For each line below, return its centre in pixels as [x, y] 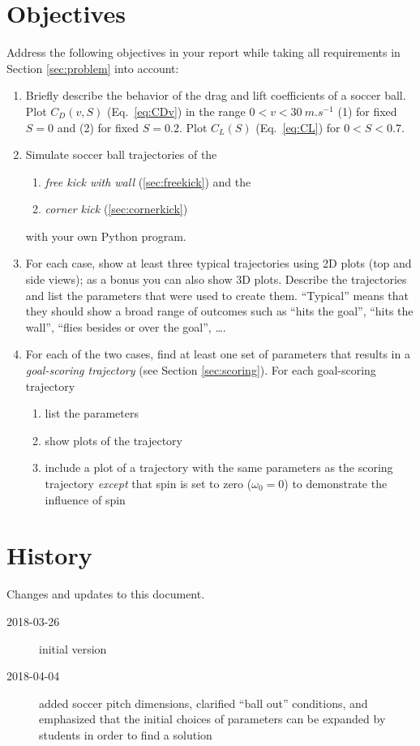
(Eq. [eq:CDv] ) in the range [176, 111]
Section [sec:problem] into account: [93, 68]
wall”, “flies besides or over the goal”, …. [126, 326]
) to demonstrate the [336, 483]
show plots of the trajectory [114, 440]
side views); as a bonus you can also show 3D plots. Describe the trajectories [216, 279]
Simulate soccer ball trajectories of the [121, 154]
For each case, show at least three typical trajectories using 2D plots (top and [219, 263]
